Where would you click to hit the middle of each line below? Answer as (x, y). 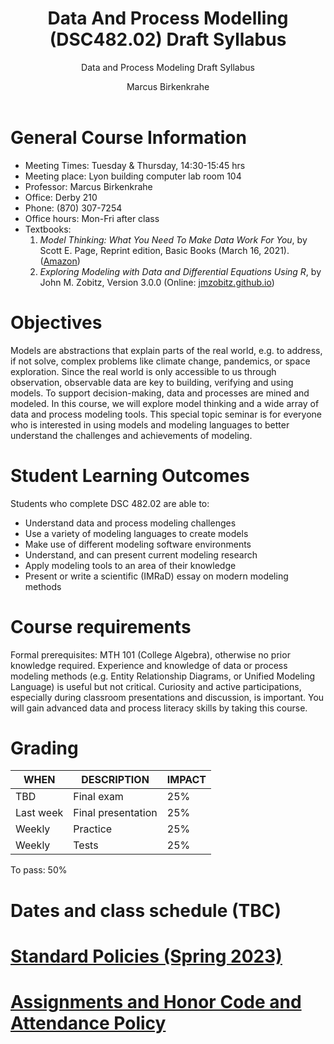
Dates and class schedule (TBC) (146, 910)
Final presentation (115, 813)
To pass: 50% (39, 870)
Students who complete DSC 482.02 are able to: (110, 503)
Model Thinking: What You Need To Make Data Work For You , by (173, 239)
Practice (93, 829)
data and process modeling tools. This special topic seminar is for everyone (166, 414)
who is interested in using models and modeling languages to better (150, 424)
